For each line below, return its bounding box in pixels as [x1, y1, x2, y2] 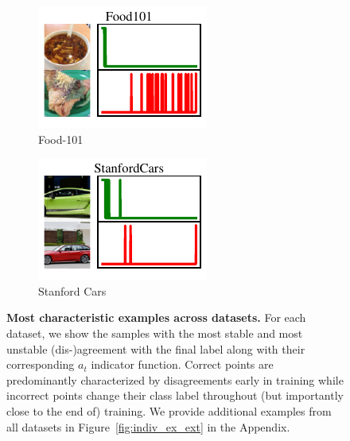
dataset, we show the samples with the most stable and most [6, 324, 303, 341]
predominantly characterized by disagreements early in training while [6, 371, 344, 388]
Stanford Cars [38, 282, 107, 299]
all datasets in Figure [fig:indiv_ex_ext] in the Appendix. [6, 418, 290, 435]
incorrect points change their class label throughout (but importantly [6, 387, 344, 404]
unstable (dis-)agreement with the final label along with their [6, 340, 305, 357]
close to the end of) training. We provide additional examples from [6, 402, 332, 419]
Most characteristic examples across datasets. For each [6, 309, 306, 326]
